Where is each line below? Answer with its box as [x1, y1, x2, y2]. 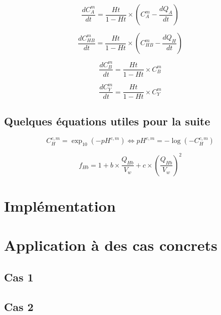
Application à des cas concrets [4, 235, 217, 255]
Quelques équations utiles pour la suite [4, 113, 210, 128]
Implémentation [4, 195, 116, 216]
